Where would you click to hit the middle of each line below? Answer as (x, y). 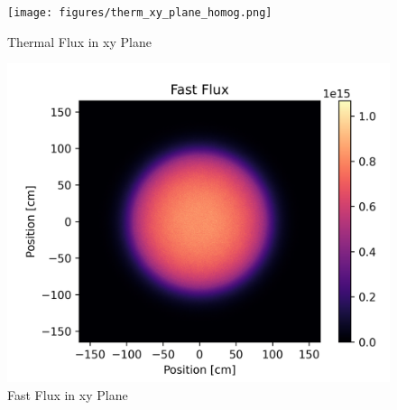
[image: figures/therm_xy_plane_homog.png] (140, 13)
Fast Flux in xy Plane (68, 394)
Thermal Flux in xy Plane (79, 41)
